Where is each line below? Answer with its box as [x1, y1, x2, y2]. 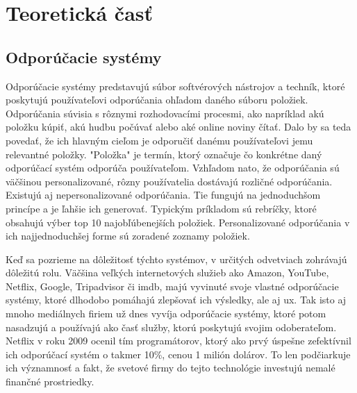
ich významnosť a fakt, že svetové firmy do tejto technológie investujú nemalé [6, 360, 335, 375]
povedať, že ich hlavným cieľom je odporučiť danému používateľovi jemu [6, 133, 313, 147]
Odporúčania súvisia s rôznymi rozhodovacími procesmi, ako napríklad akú [6, 106, 324, 120]
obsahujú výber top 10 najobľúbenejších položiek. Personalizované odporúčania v [6, 215, 350, 229]
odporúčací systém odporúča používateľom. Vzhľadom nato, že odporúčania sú [6, 160, 340, 175]
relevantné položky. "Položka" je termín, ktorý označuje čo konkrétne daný [6, 147, 322, 161]
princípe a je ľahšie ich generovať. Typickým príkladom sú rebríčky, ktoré [6, 201, 317, 215]
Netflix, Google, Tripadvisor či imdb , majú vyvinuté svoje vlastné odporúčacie [6, 278, 339, 293]
